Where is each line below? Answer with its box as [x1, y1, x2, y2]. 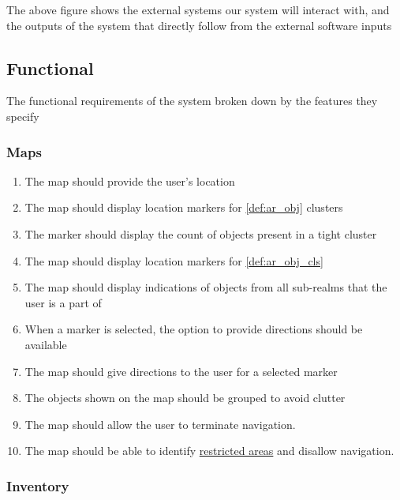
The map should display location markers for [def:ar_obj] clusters [24, 199, 343, 216]
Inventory [6, 476, 69, 495]
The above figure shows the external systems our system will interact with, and [6, 2, 390, 17]
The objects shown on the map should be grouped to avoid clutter [24, 389, 346, 406]
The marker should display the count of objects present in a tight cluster [24, 225, 377, 242]
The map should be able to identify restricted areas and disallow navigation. [24, 442, 394, 459]
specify [6, 107, 39, 124]
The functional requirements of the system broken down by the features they [6, 92, 378, 109]
